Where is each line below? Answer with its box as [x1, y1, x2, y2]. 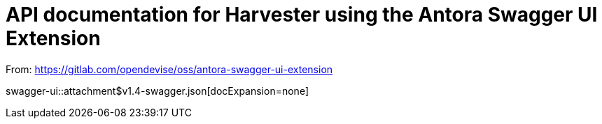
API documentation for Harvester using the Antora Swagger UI [6, 3, 598, 26]
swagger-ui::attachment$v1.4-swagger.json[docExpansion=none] [6, 84, 309, 97]
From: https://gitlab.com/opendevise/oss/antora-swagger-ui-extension [6, 63, 333, 75]
